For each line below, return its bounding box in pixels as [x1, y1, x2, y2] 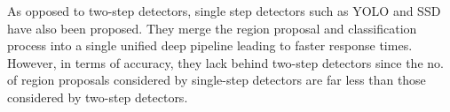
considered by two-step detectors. [7, 87, 188, 106]
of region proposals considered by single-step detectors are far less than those [7, 71, 426, 89]
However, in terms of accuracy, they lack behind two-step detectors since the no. [7, 53, 444, 71]
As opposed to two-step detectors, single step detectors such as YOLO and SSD [7, 2, 441, 19]
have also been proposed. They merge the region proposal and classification [7, 19, 417, 37]
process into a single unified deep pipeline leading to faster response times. [7, 36, 413, 55]
